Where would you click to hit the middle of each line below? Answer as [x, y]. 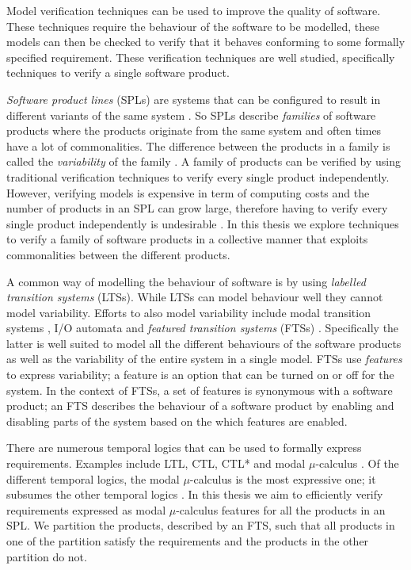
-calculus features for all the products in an [281, 509]
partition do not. [47, 556]
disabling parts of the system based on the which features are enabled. [177, 421]
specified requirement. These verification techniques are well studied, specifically [201, 57]
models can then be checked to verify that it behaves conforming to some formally [206, 42]
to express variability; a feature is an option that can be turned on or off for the [200, 375]
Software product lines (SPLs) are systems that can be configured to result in [194, 99]
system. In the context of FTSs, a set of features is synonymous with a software [200, 390]
